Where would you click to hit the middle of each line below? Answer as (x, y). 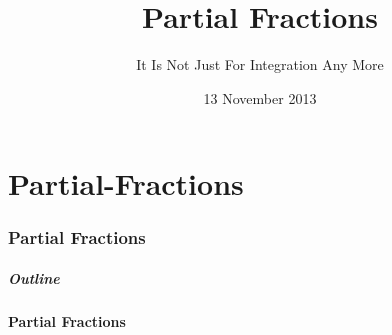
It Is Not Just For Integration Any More (260, 64)
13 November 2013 (260, 97)
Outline (34, 277)
